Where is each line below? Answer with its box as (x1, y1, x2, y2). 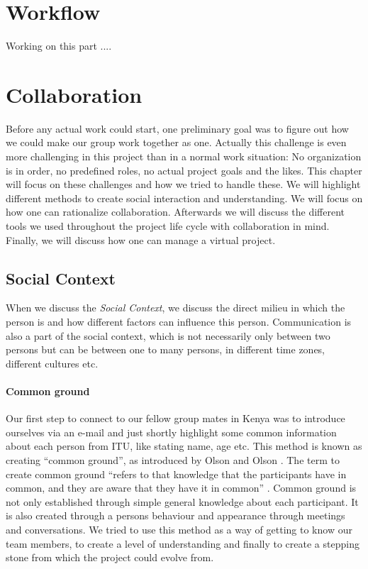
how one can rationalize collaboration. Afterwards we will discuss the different (6, 204, 345, 219)
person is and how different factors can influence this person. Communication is (6, 314, 352, 328)
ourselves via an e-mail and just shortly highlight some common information (6, 424, 337, 439)
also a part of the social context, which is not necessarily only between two (6, 328, 330, 343)
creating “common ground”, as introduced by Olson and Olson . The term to (6, 452, 340, 467)
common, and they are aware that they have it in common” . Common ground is (6, 480, 357, 495)
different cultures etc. (6, 355, 99, 370)
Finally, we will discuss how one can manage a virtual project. (6, 232, 276, 247)
